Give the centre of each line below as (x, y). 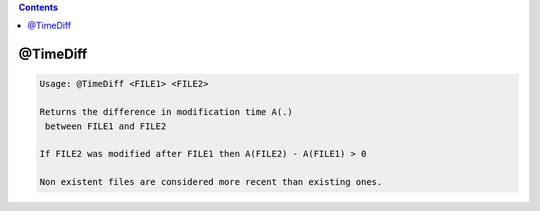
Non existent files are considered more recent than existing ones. (211, 182)
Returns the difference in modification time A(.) (166, 112)
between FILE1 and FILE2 (106, 126)
